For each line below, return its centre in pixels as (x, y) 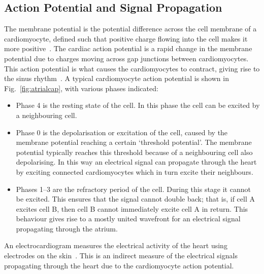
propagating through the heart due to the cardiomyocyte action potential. (119, 265)
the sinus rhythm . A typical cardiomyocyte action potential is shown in (117, 78)
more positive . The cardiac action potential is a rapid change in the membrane (128, 48)
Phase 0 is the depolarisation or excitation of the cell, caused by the (122, 132)
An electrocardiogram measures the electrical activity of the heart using (116, 245)
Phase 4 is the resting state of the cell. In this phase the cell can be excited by (138, 105)
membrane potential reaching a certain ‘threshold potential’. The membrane (134, 142)
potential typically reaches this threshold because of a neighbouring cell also (134, 152)
